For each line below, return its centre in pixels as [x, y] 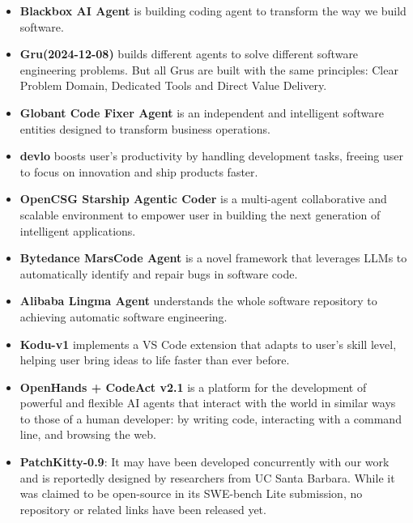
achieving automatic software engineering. [123, 316]
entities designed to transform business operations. [145, 128]
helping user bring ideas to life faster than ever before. [155, 360]
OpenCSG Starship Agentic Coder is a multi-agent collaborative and [203, 199]
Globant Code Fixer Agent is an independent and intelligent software [202, 112]
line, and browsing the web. [88, 434]
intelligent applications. [78, 230]
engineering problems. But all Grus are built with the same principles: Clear [209, 69]
